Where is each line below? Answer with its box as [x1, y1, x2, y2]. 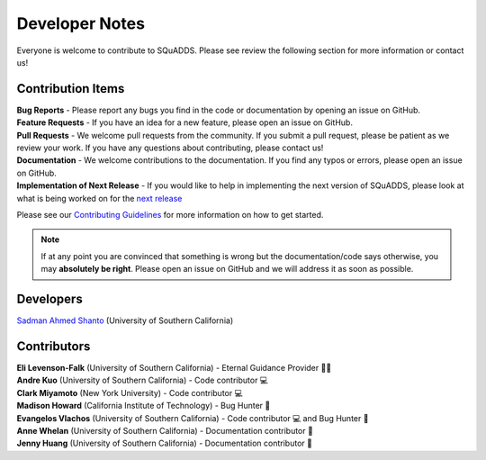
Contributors [16, 338, 91, 354]
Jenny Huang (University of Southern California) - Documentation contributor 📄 [16, 437, 312, 449]
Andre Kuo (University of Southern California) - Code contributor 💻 [16, 374, 269, 386]
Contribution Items [16, 81, 125, 96]
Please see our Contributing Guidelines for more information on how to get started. [16, 209, 324, 220]
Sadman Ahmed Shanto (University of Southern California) [16, 315, 234, 326]
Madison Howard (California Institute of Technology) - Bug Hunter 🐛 [16, 401, 271, 411]
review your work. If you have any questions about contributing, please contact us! [16, 142, 324, 153]
